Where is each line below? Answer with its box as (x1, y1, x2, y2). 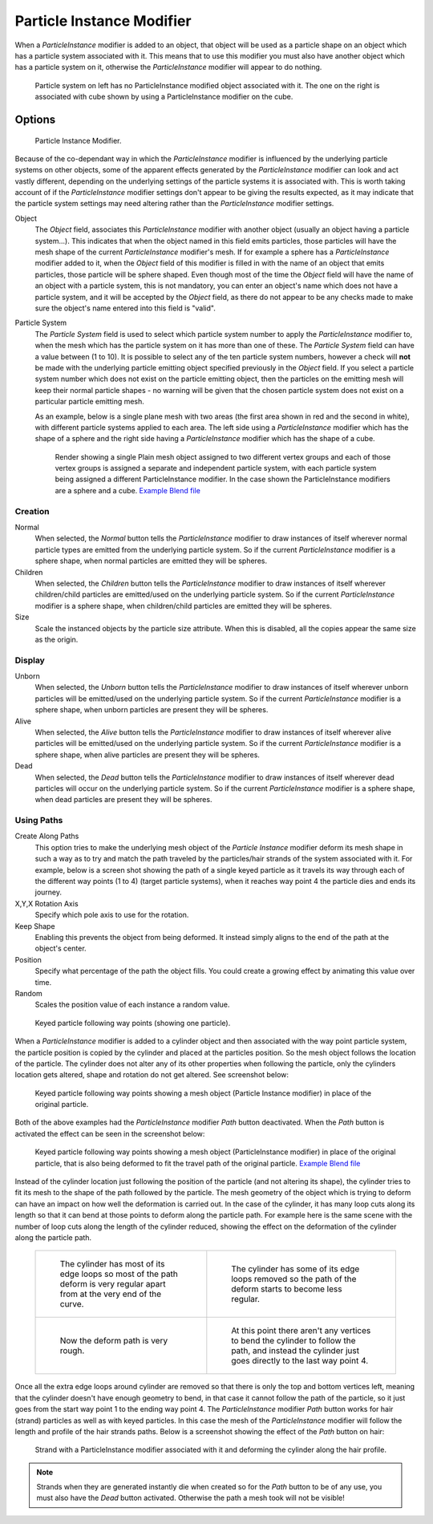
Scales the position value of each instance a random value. (34, 999, 230, 1010)
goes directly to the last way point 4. (231, 1356, 369, 1367)
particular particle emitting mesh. (34, 397, 144, 407)
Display (14, 655, 46, 666)
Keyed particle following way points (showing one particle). (34, 1018, 231, 1027)
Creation (14, 505, 50, 517)
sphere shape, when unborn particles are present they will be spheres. (34, 705, 269, 715)
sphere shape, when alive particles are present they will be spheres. (34, 750, 261, 760)
